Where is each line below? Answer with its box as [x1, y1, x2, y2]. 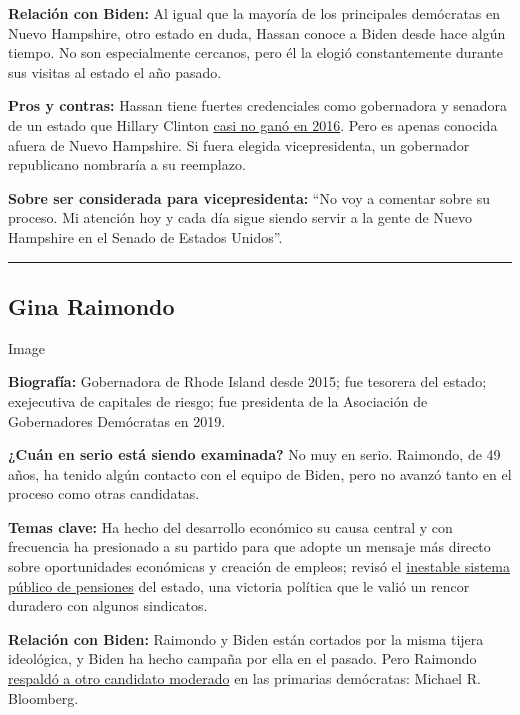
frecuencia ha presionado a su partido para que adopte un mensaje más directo [8, 536, 491, 557]
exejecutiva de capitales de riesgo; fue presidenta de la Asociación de [8, 390, 428, 411]
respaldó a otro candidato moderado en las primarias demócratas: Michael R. [8, 668, 481, 689]
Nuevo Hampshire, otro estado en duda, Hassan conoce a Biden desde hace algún [8, 22, 506, 43]
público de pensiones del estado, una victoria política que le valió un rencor [8, 575, 470, 596]
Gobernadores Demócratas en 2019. [8, 410, 226, 431]
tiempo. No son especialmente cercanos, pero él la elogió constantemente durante [8, 42, 504, 63]
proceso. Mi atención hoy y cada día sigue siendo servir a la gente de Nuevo [8, 207, 472, 228]
